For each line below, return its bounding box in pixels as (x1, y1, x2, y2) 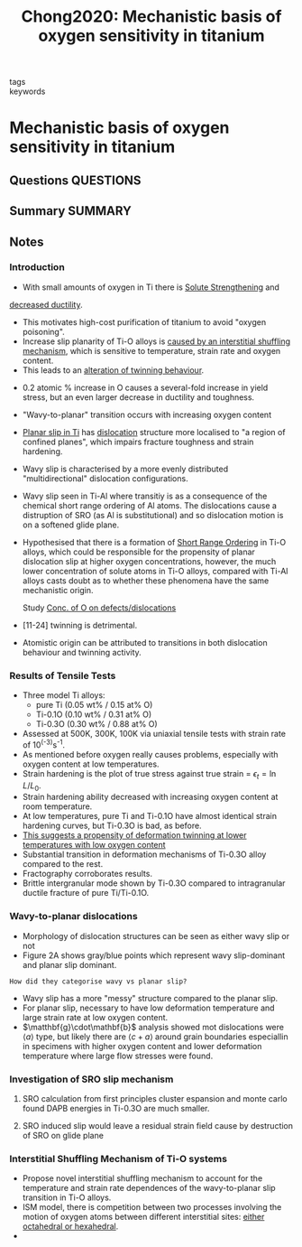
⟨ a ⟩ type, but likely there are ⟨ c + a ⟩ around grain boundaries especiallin (22, 1031, 288, 1042)
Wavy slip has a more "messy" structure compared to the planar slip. (22, 992, 279, 1003)
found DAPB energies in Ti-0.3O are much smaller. (22, 1103, 210, 1113)
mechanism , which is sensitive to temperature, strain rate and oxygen (22, 345, 281, 356)
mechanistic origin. (22, 584, 94, 595)
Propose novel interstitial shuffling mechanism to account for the (22, 1173, 263, 1184)
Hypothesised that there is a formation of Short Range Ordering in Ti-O (22, 536, 287, 547)
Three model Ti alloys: (22, 690, 105, 701)
